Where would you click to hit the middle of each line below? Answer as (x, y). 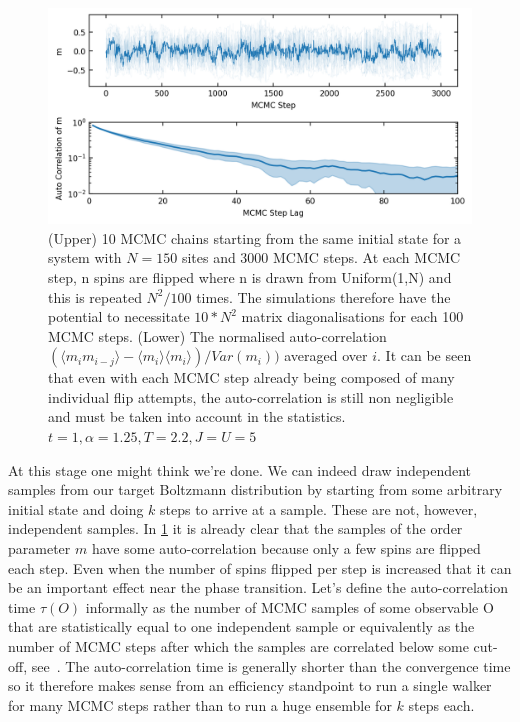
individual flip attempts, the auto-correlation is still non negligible (251, 396)
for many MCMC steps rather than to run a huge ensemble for (200, 704)
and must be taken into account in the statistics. (197, 416)
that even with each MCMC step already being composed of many (251, 377)
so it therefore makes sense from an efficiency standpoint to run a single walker (250, 685)
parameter (39, 548)
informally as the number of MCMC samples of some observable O (289, 606)
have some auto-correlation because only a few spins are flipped (286, 548)
